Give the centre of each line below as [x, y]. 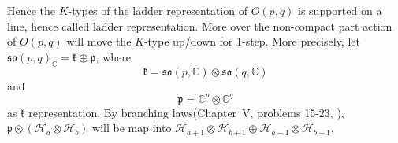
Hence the [32, 10]
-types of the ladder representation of [158, 10]
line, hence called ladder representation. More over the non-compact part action [200, 26]
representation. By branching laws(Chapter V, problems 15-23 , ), [186, 112]
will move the [99, 41]
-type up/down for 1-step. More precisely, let [252, 41]
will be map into [132, 128]
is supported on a [340, 10]
